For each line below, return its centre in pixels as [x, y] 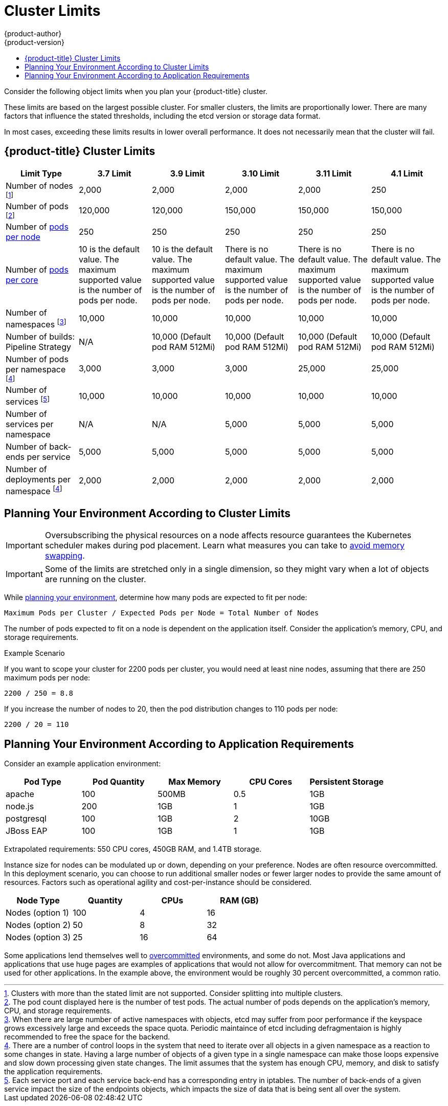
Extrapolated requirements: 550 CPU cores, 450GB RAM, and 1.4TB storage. [133, 849]
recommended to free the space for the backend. [87, 1037]
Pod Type [42, 782]
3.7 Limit [114, 173]
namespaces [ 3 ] [36, 323]
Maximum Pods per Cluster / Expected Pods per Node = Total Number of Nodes [162, 613]
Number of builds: [40, 336]
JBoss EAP [27, 831]
